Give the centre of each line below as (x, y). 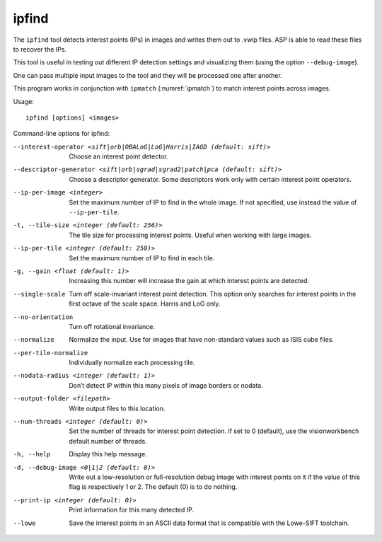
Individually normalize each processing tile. (132, 363)
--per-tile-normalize (51, 353)
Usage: (24, 101)
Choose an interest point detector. (118, 156)
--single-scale (40, 294)
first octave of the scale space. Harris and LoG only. (145, 304)
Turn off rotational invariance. (112, 326)
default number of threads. (108, 441)
